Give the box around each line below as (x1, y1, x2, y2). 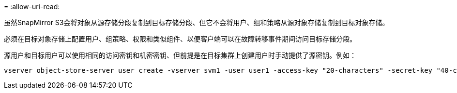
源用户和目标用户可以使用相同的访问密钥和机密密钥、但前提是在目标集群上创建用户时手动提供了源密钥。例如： (4, 51, 356, 59)
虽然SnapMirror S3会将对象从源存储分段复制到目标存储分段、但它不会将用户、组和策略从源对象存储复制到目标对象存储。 (4, 18, 389, 27)
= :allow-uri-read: (4, 2, 60, 11)
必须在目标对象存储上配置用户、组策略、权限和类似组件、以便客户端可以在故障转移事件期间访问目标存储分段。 (4, 35, 356, 43)
